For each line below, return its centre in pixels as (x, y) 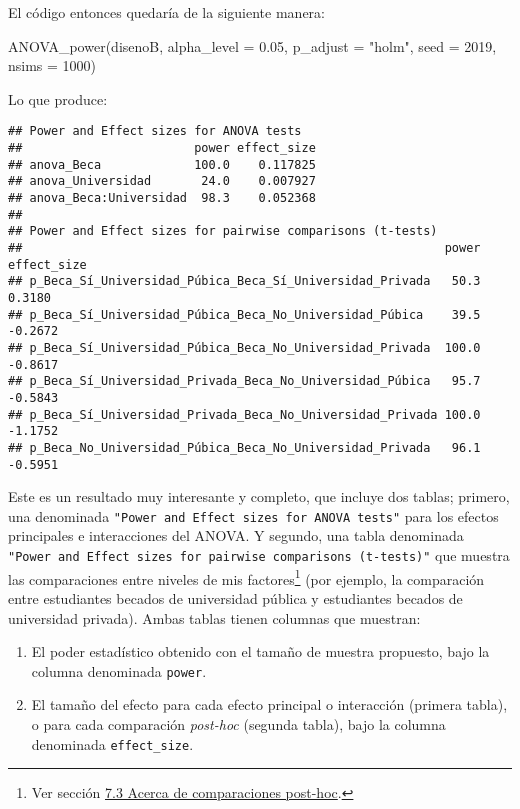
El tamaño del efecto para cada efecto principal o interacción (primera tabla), (269, 704)
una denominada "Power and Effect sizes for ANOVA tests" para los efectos (253, 515)
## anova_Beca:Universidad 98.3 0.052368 (162, 198)
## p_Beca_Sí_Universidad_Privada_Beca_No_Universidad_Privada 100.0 (244, 414)
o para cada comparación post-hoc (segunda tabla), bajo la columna (238, 723)
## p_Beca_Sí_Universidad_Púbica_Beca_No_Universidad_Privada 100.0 (244, 347)
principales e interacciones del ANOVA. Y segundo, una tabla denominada (236, 535)
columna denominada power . (119, 670)
